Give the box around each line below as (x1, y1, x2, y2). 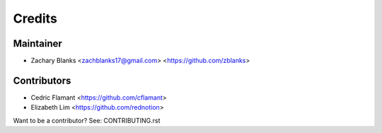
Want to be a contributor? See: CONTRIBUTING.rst (13, 116, 161, 125)
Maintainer (13, 37, 63, 50)
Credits (13, 11, 58, 26)
